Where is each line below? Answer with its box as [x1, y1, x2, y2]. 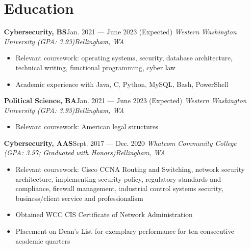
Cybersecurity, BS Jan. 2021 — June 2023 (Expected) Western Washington [4, 27, 237, 37]
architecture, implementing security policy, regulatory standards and [15, 173, 221, 184]
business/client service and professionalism [15, 193, 143, 203]
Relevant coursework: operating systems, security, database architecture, [15, 53, 233, 63]
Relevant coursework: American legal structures [15, 121, 158, 132]
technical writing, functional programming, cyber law [15, 62, 176, 72]
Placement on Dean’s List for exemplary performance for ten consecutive [15, 226, 234, 236]
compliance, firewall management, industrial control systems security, [15, 183, 224, 194]
